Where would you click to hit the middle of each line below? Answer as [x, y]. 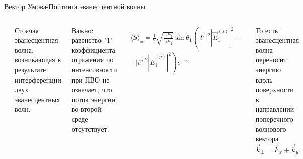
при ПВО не [90, 79]
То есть [267, 30]
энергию [268, 69]
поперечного [274, 118]
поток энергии [93, 99]
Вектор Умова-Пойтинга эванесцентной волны [75, 6]
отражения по [92, 60]
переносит [271, 60]
